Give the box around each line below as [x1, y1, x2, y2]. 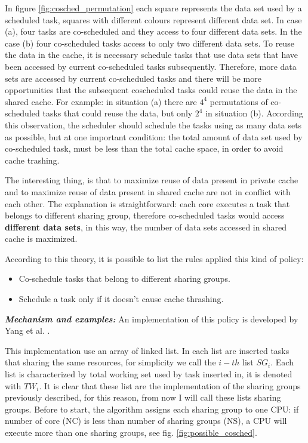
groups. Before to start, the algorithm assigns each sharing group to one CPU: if [5, 402, 299, 415]
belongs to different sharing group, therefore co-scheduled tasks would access [5, 209, 285, 221]
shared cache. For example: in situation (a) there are [5, 95, 197, 107]
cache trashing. [5, 153, 60, 166]
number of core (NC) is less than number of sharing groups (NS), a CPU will [5, 414, 287, 427]
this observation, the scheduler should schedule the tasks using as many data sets [5, 118, 302, 131]
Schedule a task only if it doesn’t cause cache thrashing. [19, 293, 224, 305]
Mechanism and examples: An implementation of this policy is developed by [5, 312, 298, 325]
